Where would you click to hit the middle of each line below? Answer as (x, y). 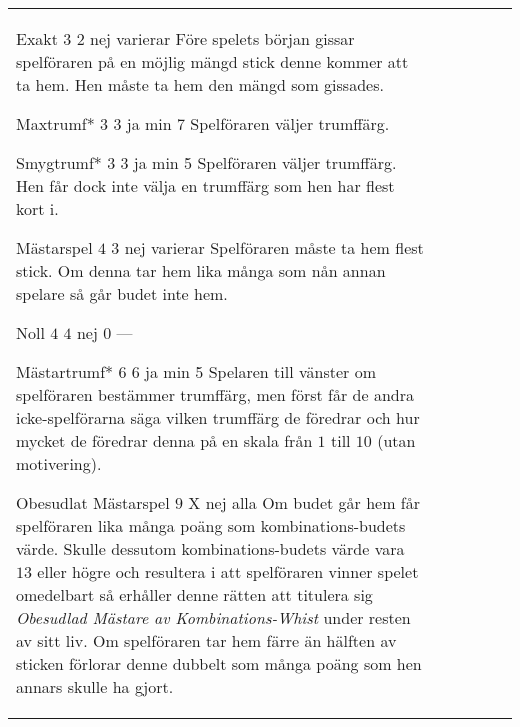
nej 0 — (104, 332)
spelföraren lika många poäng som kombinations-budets (211, 525)
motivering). (59, 463)
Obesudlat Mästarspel (93, 502)
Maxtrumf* (55, 123)
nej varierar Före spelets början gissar (222, 38)
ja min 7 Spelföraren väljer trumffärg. (258, 123)
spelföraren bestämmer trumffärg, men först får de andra (215, 394)
